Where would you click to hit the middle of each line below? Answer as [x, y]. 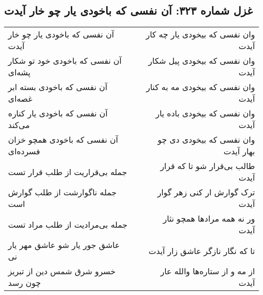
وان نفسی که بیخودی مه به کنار [201, 87]
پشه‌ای [19, 72]
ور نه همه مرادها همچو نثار [209, 219]
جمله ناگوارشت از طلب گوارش [62, 192]
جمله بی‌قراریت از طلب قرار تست [68, 172]
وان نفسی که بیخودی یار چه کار [200, 34]
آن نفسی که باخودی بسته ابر [58, 87]
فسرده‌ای [24, 151]
